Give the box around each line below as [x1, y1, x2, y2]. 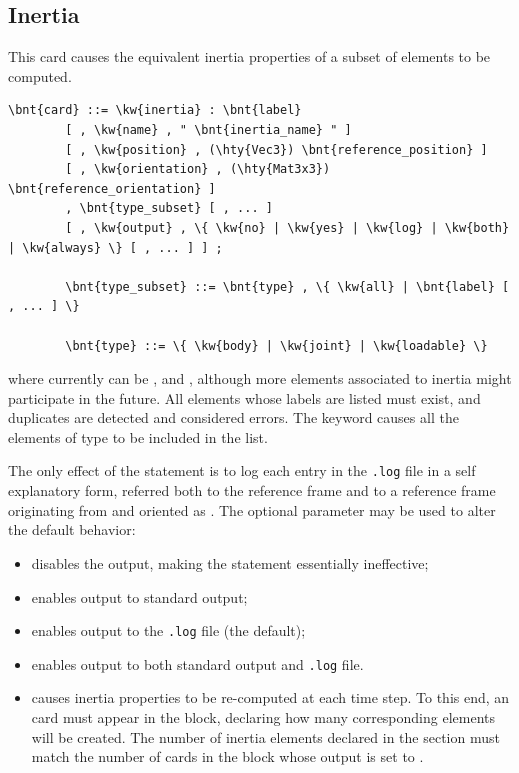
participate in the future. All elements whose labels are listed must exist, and [8, 387, 481, 408]
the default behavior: [8, 519, 136, 540]
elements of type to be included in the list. [8, 426, 268, 447]
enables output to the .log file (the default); [31, 620, 306, 641]
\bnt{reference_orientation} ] [8, 181, 216, 196]
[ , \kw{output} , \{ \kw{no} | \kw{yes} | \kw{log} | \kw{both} [65, 220, 510, 235]
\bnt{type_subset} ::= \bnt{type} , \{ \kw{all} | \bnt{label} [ [65, 279, 510, 294]
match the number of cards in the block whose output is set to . [31, 746, 424, 767]
